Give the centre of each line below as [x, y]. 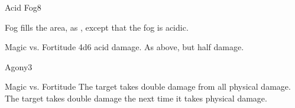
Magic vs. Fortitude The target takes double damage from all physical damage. [148, 86]
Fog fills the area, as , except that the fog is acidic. [97, 27]
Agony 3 [19, 66]
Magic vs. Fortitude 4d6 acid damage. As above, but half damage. [124, 47]
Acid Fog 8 [23, 7]
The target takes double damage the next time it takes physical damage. [136, 98]
